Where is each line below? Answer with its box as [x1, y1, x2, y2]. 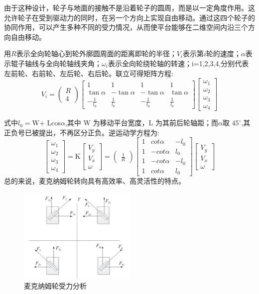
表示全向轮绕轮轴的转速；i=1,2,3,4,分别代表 [108, 58, 249, 68]
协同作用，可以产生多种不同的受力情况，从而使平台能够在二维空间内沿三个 [4, 22, 248, 32]
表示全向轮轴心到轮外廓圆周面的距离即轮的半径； [16, 48, 177, 59]
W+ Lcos [32, 117, 61, 128]
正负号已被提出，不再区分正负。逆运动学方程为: [4, 127, 159, 137]
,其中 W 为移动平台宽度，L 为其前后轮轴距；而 [65, 117, 218, 128]
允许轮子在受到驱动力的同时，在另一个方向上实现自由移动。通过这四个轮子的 [4, 12, 255, 22]
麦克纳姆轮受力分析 [24, 281, 87, 291]
